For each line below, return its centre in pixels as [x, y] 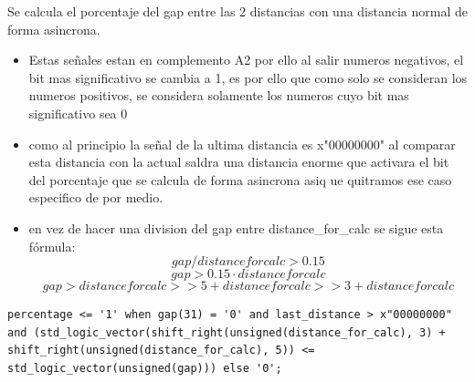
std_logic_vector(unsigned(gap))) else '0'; [145, 368]
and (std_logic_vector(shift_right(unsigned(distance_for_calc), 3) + [227, 332]
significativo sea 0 [78, 113]
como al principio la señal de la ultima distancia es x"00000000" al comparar [242, 144]
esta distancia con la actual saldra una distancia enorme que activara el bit [239, 162]
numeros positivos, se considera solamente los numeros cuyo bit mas [219, 95]
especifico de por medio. [96, 197]
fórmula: [52, 246]
